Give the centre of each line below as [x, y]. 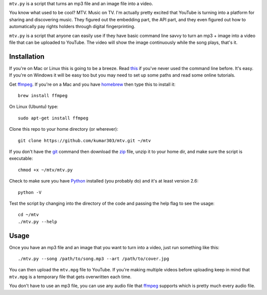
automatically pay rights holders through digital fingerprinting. [72, 27]
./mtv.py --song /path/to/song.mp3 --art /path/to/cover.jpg [93, 259]
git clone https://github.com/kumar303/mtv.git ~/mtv [84, 140]
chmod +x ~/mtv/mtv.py [45, 170]
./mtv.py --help [38, 221]
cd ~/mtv [28, 215]
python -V [30, 192]
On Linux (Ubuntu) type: [34, 107]
